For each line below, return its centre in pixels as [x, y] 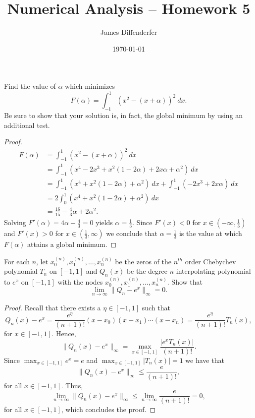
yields [104, 222]
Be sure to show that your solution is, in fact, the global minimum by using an [124, 115]
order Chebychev [210, 261]
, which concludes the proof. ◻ [108, 409]
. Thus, [72, 385]
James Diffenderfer [129, 32]
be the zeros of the [143, 261]
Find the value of [30, 86]
